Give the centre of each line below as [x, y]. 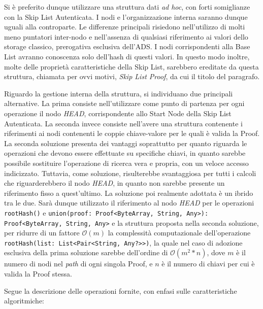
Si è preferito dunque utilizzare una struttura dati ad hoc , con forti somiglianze [127, 7]
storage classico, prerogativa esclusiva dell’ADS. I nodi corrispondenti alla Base [127, 46]
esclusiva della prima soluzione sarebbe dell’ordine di [86, 252]
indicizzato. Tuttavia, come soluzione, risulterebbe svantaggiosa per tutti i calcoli [130, 173]
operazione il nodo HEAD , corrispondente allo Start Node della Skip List [118, 113]
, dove [216, 252]
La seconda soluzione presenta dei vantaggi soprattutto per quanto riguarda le [126, 143]
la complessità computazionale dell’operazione [179, 233]
